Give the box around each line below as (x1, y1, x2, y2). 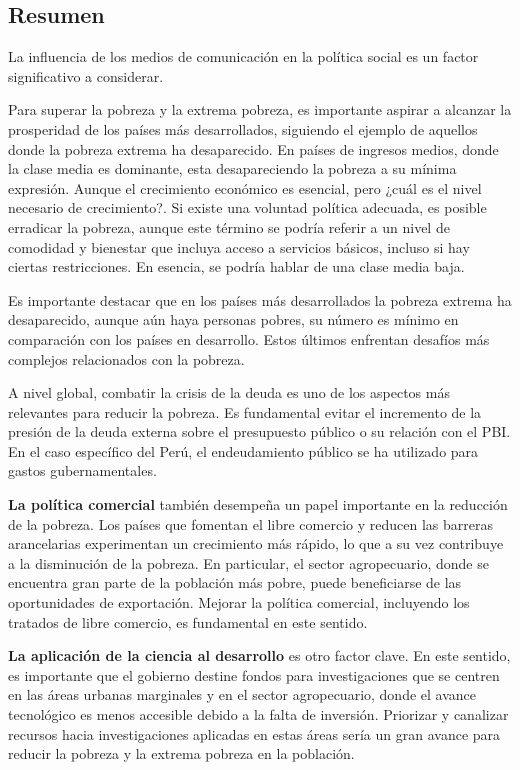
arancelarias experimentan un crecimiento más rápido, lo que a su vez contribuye (8, 533, 504, 554)
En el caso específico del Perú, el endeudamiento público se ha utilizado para (8, 440, 479, 461)
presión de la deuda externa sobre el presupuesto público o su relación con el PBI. (8, 421, 511, 442)
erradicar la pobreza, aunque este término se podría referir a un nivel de (8, 216, 450, 237)
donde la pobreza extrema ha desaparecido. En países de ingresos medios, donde (8, 138, 499, 159)
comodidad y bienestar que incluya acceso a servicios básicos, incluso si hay (8, 236, 470, 257)
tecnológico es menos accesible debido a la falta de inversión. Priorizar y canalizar (8, 704, 509, 725)
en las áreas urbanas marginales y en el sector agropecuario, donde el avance (8, 684, 477, 705)
